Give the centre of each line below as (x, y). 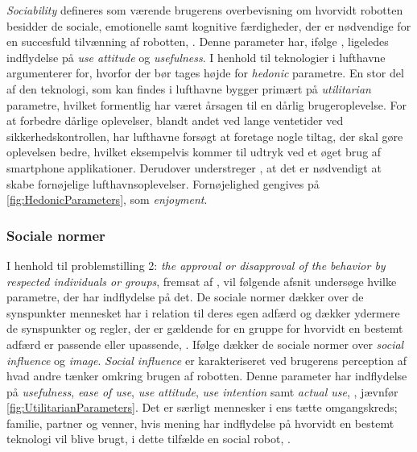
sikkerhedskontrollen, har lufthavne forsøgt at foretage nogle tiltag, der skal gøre (205, 136)
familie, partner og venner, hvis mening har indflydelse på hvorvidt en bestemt (200, 423)
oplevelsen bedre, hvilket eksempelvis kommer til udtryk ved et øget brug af (194, 152)
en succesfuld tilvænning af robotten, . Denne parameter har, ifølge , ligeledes (198, 41)
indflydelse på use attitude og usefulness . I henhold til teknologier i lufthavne (196, 57)
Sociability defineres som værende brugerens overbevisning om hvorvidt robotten (205, 10)
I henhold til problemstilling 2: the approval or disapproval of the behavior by (196, 265)
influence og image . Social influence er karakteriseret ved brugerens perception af (206, 360)
